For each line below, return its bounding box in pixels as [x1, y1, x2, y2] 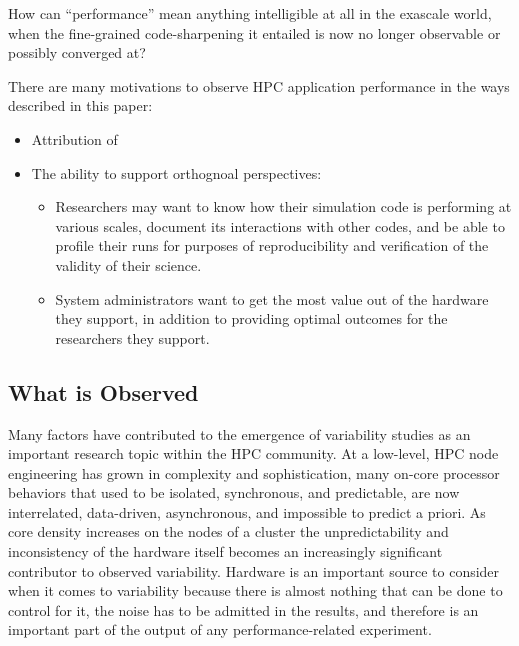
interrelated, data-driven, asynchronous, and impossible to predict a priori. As [8, 501, 486, 522]
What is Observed [8, 376, 199, 407]
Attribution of [31, 128, 118, 149]
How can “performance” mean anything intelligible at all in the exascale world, [8, 3, 492, 23]
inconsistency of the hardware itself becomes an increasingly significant [8, 541, 443, 562]
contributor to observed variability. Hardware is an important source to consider [8, 560, 500, 581]
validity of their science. [55, 254, 202, 275]
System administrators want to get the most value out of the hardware [55, 288, 489, 309]
